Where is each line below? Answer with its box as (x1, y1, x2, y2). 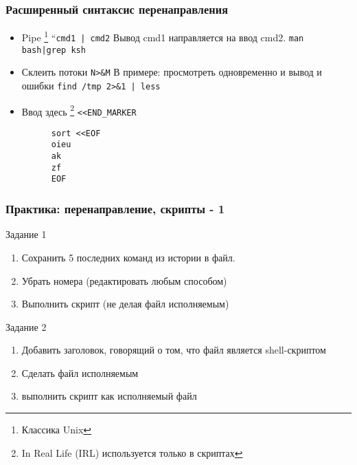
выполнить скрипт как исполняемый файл (21, 389, 197, 403)
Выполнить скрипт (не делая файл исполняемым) (21, 296, 229, 311)
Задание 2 (5, 319, 47, 334)
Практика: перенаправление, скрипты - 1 (5, 200, 225, 217)
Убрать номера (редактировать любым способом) (21, 273, 227, 288)
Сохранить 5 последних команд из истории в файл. (21, 250, 235, 264)
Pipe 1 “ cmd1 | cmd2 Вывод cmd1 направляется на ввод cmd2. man (21, 28, 304, 44)
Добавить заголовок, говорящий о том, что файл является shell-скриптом (21, 343, 326, 357)
